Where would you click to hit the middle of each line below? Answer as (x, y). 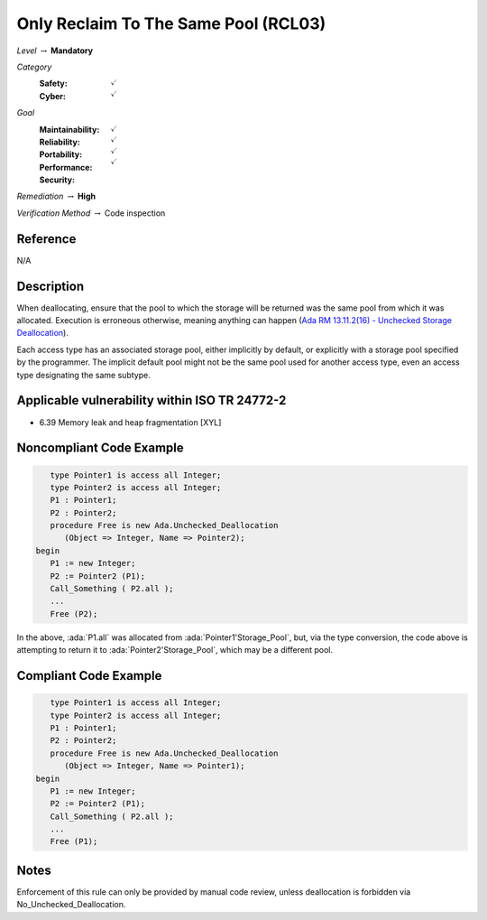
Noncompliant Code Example (100, 448)
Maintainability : (69, 129)
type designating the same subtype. (83, 375)
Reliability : (60, 142)
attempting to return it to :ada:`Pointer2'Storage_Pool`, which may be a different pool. (175, 650)
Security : (57, 180)
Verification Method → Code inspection (91, 213)
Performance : (66, 167)
